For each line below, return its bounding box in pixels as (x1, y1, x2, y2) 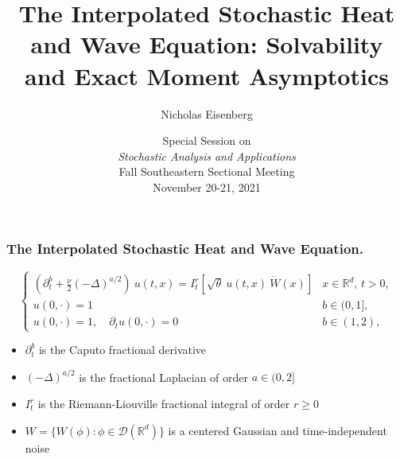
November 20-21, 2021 (153, 178, 261, 195)
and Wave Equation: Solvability (30, 28, 383, 60)
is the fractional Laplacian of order (79, 368, 249, 385)
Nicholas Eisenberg (161, 105, 253, 122)
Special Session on (162, 132, 251, 149)
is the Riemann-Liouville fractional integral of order (37, 395, 290, 412)
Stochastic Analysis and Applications (118, 147, 296, 164)
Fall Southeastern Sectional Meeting (118, 163, 295, 180)
